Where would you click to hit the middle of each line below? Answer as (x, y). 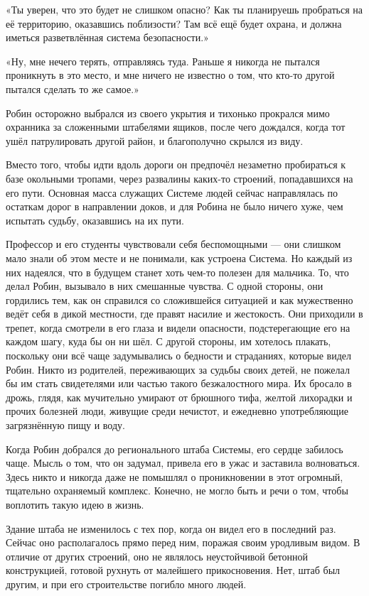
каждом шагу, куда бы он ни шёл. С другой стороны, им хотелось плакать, (169, 341)
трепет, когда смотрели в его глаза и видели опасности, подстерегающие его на (178, 327)
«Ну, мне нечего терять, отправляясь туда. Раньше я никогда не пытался (163, 61)
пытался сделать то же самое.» (73, 88)
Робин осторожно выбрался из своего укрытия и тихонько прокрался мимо (168, 113)
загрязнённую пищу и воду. (65, 425)
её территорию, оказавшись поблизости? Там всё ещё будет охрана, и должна (174, 23)
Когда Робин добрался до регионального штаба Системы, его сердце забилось (175, 449)
